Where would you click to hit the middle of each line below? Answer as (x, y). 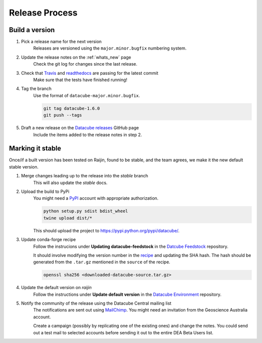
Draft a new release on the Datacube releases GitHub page (80, 128)
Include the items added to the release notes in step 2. (88, 135)
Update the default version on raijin (56, 288)
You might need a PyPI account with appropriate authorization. (96, 198)
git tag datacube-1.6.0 (72, 108)
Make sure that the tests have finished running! (80, 80)
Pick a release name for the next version (61, 42)
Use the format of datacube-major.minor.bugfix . (87, 95)
